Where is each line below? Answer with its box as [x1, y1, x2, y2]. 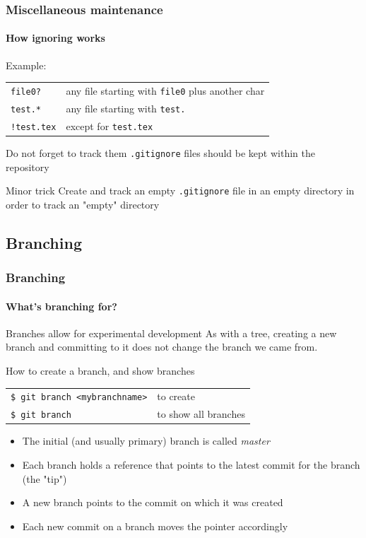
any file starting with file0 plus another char [66, 83, 265, 98]
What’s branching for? [6, 298, 117, 313]
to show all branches [157, 407, 245, 421]
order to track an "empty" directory [6, 197, 160, 211]
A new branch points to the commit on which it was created [22, 495, 283, 510]
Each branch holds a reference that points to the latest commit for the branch [22, 457, 360, 472]
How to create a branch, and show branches [6, 363, 195, 378]
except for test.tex [66, 118, 153, 133]
